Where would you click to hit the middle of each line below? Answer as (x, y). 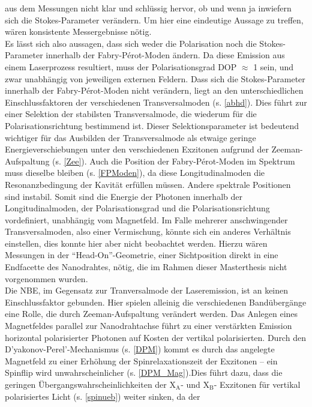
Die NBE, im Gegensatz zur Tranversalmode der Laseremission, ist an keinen (147, 290)
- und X (195, 384)
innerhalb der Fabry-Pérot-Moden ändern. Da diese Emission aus (165, 55)
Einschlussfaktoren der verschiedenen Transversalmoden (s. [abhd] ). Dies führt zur (156, 102)
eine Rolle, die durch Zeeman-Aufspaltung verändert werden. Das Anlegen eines (151, 314)
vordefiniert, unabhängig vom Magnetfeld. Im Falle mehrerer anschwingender (146, 219)
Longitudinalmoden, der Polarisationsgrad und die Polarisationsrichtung (137, 208)
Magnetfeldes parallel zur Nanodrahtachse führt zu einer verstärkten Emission (148, 326)
